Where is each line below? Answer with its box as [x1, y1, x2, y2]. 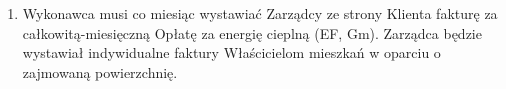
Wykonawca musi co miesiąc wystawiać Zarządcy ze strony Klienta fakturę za [22, 3, 498, 23]
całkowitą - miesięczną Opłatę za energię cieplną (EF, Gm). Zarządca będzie [22, 22, 482, 43]
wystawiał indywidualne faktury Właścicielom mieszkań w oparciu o [22, 42, 441, 63]
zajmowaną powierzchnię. [22, 61, 178, 82]
